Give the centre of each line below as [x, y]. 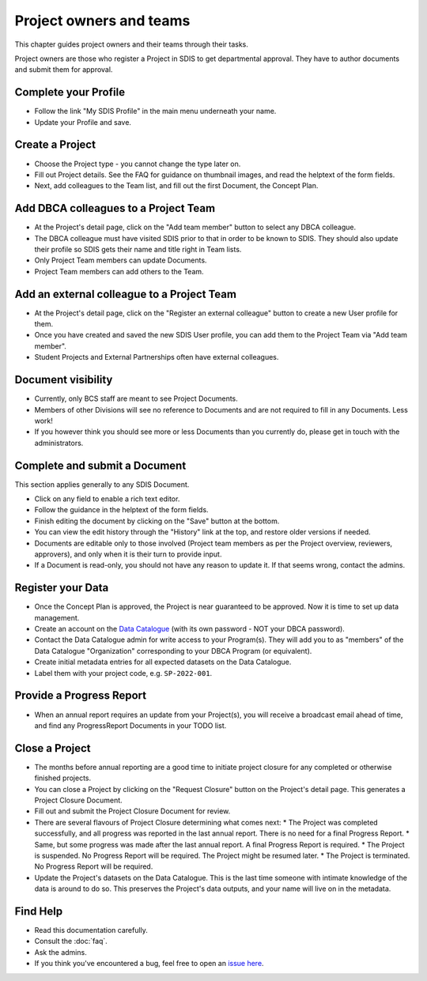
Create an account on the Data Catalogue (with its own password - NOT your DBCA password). [190, 629]
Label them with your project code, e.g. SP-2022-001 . [123, 673]
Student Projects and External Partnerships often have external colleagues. [157, 357]
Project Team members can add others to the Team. [119, 271]
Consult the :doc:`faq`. [71, 941]
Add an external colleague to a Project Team [126, 294]
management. [57, 617]
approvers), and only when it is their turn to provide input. [128, 554]
